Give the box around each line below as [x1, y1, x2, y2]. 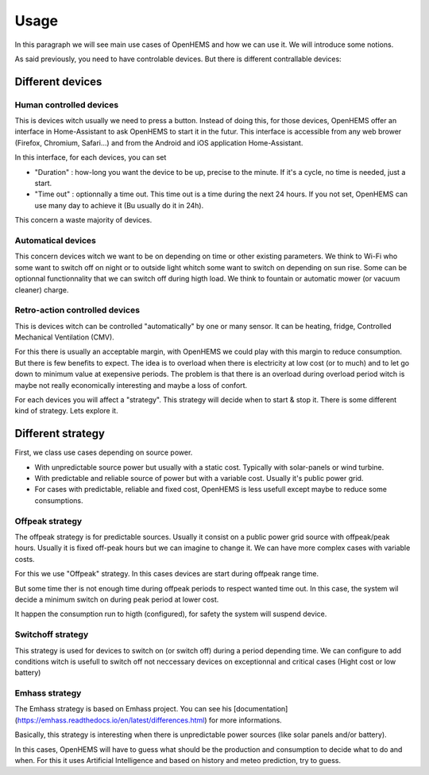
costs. [14, 554, 35, 564]
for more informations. [208, 715, 282, 725]
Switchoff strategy [14, 629, 89, 640]
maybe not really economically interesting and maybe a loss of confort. [14, 380, 248, 389]
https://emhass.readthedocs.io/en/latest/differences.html [17, 715, 205, 725]
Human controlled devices [14, 99, 119, 110]
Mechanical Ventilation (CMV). [14, 332, 114, 342]
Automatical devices [14, 234, 97, 246]
